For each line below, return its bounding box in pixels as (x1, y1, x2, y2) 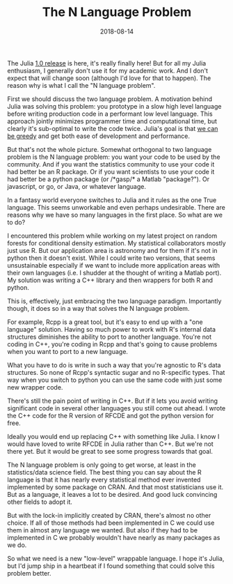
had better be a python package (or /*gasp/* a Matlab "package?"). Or (7, 175, 210, 183)
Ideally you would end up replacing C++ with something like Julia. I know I (7, 432, 220, 440)
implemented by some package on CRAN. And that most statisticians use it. (7, 482, 224, 491)
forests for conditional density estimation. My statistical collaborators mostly (7, 238, 226, 247)
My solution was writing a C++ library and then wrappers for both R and (7, 276, 214, 284)
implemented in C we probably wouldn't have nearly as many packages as (7, 533, 220, 541)
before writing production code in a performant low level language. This (7, 109, 214, 118)
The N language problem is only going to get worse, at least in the (7, 461, 196, 469)
